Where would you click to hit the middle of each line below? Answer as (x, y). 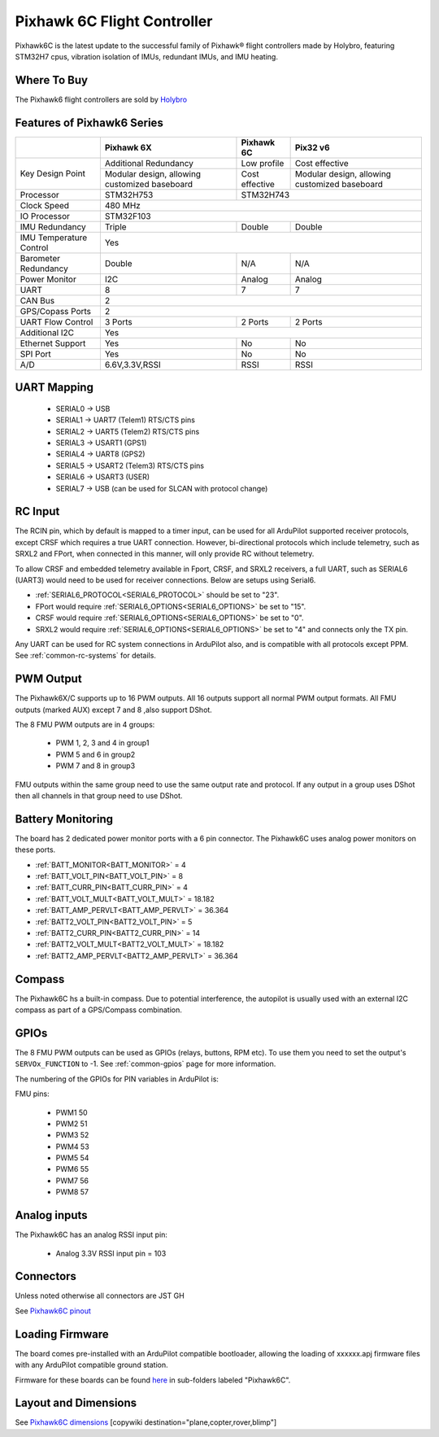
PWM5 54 (72, 1158)
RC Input (37, 511)
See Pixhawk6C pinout (53, 1311)
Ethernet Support (53, 343)
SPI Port (36, 354)
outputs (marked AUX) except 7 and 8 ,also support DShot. (114, 710)
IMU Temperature (54, 238)
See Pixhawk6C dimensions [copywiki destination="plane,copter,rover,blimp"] (146, 1422)
